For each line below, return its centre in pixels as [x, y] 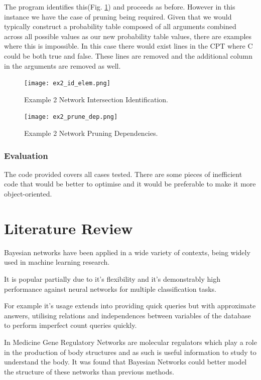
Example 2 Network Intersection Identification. [96, 99]
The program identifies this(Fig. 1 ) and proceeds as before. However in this [120, 7]
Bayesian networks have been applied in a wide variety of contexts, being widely [127, 252]
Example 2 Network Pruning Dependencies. [91, 133]
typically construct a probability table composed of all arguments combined [120, 26]
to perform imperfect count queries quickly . [71, 325]
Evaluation [26, 155]
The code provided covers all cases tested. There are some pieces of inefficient [123, 174]
